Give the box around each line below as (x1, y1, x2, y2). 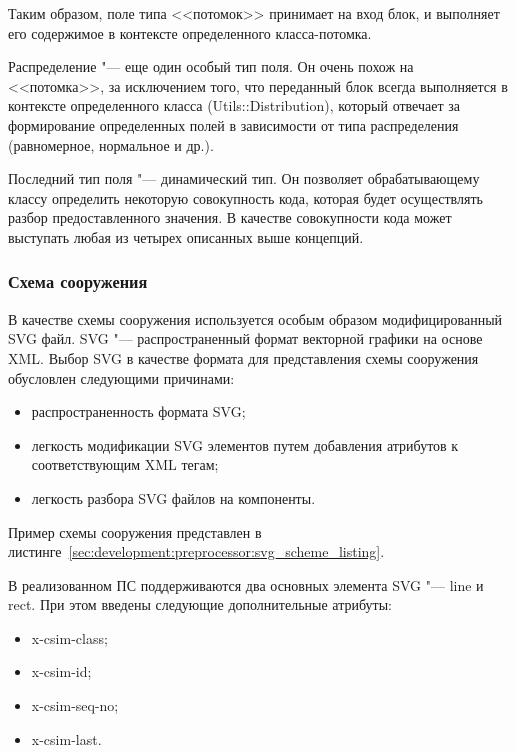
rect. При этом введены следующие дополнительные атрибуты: (8, 594, 392, 615)
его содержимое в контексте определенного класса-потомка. (8, 22, 372, 43)
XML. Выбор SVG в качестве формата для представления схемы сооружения (8, 347, 479, 368)
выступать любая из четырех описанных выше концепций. (8, 226, 364, 247)
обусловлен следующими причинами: (8, 367, 235, 388)
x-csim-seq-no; (31, 695, 119, 716)
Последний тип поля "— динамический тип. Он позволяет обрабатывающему (8, 168, 480, 189)
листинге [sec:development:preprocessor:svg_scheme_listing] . (8, 541, 385, 562)
